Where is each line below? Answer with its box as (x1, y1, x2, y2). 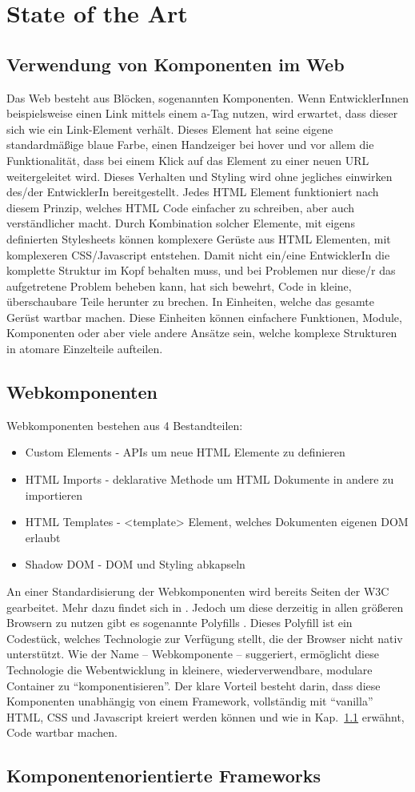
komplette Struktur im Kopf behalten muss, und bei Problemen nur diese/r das (6, 262, 396, 279)
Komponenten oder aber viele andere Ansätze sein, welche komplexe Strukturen (6, 324, 397, 341)
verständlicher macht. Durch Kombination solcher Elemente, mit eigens (6, 215, 355, 231)
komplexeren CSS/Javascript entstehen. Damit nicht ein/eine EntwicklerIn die (6, 246, 390, 263)
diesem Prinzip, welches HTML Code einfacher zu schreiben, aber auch (6, 199, 355, 215)
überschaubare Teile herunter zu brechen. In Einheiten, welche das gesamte (6, 293, 374, 310)
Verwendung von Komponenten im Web (6, 51, 345, 76)
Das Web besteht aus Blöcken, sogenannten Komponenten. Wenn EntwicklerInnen (6, 89, 409, 106)
